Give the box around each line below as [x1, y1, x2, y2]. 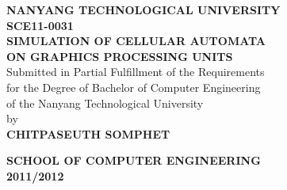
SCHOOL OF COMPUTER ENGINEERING [6, 152, 261, 169]
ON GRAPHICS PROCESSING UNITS [6, 47, 233, 64]
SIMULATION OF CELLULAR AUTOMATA [6, 32, 266, 49]
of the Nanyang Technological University [6, 94, 204, 111]
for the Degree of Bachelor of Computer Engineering [6, 78, 261, 95]
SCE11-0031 [6, 17, 74, 33]
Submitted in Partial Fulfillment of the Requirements [6, 63, 265, 80]
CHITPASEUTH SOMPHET [6, 125, 170, 142]
